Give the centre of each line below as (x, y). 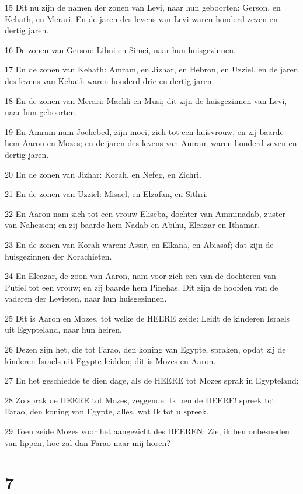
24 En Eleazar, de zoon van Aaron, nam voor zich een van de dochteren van (140, 276)
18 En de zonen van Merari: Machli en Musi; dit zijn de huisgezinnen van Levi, (146, 100)
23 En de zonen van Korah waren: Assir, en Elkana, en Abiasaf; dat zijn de (139, 244)
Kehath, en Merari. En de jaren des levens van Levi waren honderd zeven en (141, 18)
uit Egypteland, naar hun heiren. (63, 329)
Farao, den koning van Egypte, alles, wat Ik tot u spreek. (107, 411)
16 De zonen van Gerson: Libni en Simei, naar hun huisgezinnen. (120, 49)
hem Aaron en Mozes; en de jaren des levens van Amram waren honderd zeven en (151, 143)
